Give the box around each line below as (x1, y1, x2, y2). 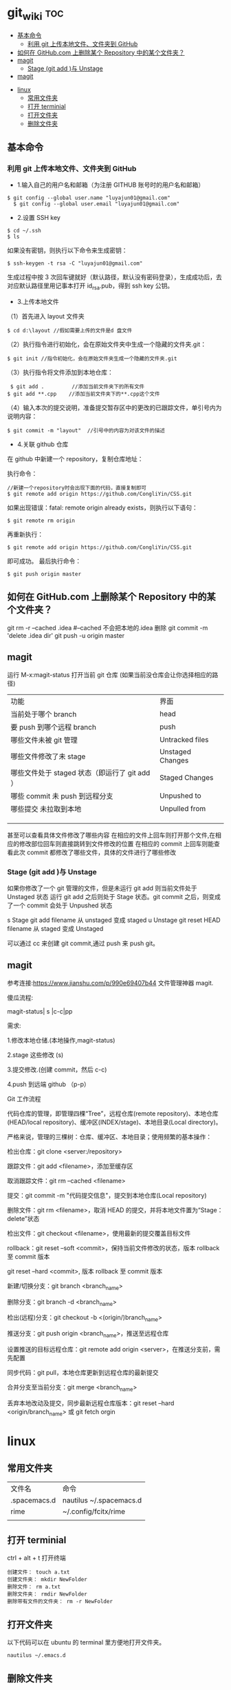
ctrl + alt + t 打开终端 (7, 1553, 67, 1562)
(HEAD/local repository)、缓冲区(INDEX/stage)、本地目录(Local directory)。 (7, 1118, 222, 1126)
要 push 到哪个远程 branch (10, 722, 96, 732)
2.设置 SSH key (16, 214, 60, 222)
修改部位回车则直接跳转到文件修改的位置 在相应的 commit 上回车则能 (19, 839, 214, 847)
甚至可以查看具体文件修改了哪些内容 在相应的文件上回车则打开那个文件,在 (7, 831, 215, 839)
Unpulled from (159, 803, 206, 813)
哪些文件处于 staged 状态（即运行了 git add (10, 767, 151, 777)
